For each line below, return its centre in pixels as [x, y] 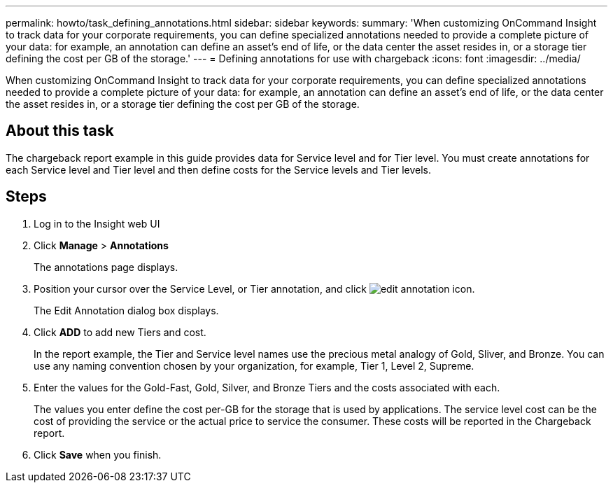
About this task [60, 131]
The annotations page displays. [106, 267]
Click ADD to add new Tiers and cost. [120, 332]
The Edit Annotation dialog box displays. [126, 310]
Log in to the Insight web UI [97, 223]
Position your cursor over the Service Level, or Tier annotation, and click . [254, 288]
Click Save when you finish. [98, 454]
